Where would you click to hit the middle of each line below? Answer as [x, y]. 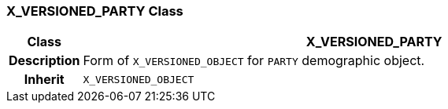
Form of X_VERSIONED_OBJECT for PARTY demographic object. [254, 61]
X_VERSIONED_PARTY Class [95, 11]
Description [44, 61]
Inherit [44, 80]
